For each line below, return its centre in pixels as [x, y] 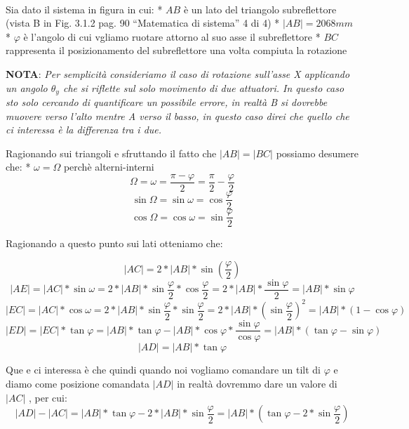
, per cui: [48, 397]
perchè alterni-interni [109, 167]
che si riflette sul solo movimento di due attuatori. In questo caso [203, 87]
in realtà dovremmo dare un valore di [257, 383]
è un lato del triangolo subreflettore [260, 9]
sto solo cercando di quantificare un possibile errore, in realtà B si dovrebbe [167, 102]
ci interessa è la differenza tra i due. [84, 130]
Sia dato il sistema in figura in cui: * [84, 9]
